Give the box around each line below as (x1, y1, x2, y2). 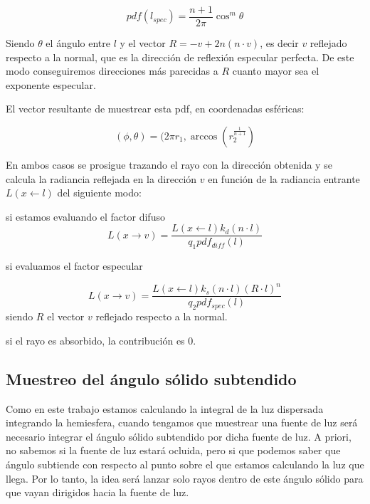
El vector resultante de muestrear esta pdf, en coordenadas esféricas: (6, 101, 305, 116)
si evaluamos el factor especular (6, 258, 143, 273)
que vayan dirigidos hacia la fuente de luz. (6, 485, 189, 500)
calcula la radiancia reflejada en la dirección (6, 171, 197, 186)
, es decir (260, 36, 299, 51)
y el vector (120, 36, 166, 51)
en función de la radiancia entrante (208, 171, 360, 186)
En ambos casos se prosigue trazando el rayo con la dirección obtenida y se (6, 157, 332, 172)
